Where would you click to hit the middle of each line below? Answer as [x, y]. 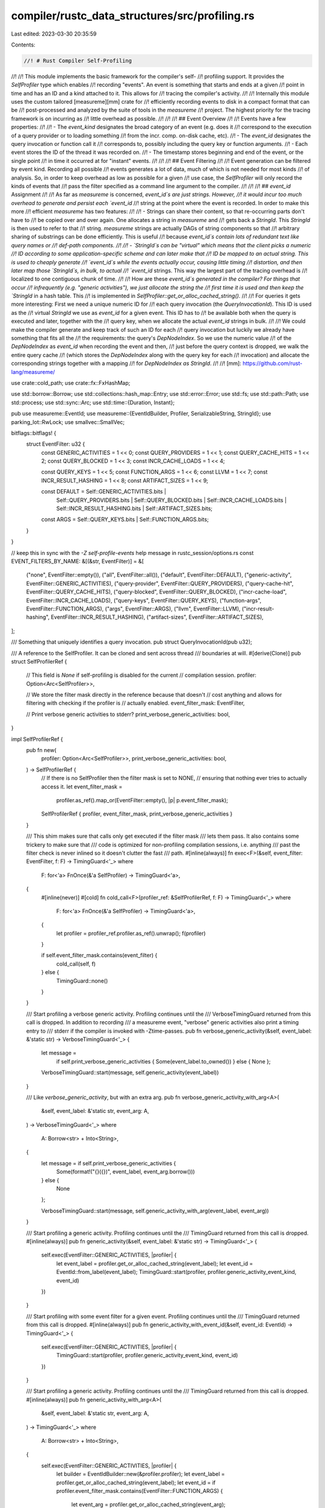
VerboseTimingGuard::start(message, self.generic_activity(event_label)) [130, 1072]
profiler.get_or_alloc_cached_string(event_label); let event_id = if [136, 1482]
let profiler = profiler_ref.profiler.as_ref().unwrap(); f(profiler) [131, 933]
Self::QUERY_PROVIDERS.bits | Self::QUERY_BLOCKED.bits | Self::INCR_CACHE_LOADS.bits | [172, 500]
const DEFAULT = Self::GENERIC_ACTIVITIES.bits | [104, 492]
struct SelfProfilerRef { [39, 661]
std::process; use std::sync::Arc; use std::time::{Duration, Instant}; [93, 402]
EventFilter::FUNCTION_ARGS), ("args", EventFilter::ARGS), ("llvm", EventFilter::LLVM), [133, 609]
